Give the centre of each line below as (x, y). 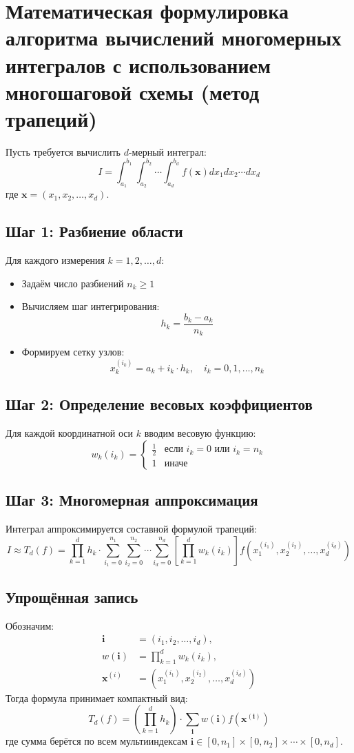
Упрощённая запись (72, 596)
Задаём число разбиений (73, 283)
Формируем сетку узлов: (73, 352)
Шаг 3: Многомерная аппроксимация (132, 500)
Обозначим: (30, 625)
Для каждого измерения (55, 259)
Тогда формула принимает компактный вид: (97, 698)
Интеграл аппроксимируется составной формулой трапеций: (131, 529)
